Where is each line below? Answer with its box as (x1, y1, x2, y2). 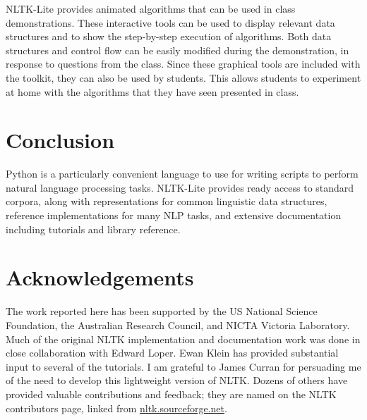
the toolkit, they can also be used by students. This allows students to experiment (6, 70, 361, 85)
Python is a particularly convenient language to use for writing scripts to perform (6, 166, 359, 181)
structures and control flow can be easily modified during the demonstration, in (6, 42, 349, 57)
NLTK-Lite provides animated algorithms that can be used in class (6, 1, 296, 16)
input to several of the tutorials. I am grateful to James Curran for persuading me (6, 359, 361, 373)
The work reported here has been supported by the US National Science (6, 304, 318, 319)
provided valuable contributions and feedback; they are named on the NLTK (6, 386, 337, 401)
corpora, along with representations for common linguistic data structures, (6, 194, 327, 209)
